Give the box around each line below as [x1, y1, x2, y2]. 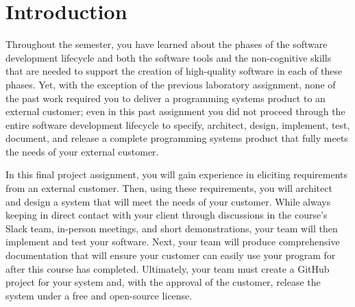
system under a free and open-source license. [5, 288, 193, 302]
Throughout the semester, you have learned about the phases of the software [5, 37, 328, 51]
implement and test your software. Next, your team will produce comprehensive [5, 234, 340, 249]
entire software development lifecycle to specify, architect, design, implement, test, [5, 117, 350, 132]
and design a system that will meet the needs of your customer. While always [5, 194, 331, 208]
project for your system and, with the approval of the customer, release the [5, 275, 321, 289]
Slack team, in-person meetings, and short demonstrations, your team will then [5, 221, 338, 235]
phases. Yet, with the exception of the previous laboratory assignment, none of [5, 77, 336, 91]
